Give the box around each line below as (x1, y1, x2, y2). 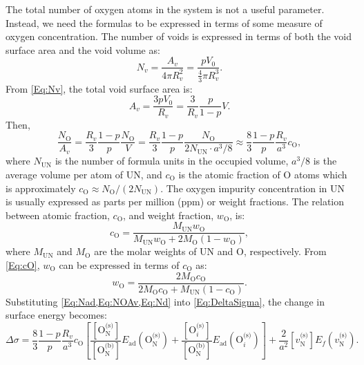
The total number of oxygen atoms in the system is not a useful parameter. (6, 2, 325, 16)
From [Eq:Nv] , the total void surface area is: (6, 81, 193, 95)
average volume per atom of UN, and (6, 167, 162, 181)
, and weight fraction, (123, 207, 214, 222)
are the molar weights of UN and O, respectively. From (94, 244, 327, 259)
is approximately (6, 180, 76, 195)
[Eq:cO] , (6, 258, 40, 272)
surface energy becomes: (6, 308, 107, 322)
